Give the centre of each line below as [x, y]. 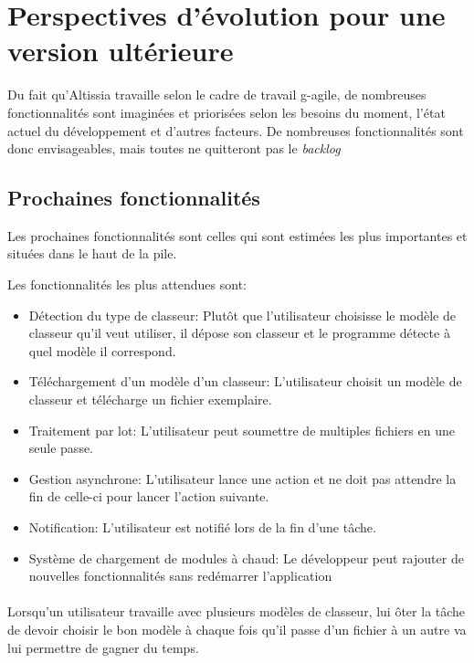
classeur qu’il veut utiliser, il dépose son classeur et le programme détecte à [239, 333]
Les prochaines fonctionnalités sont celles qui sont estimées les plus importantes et [237, 235]
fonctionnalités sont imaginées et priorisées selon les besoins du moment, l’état [226, 112]
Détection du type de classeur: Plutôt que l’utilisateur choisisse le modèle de [242, 315]
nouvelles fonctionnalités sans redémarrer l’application [180, 576]
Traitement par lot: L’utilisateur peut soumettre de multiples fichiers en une [242, 430]
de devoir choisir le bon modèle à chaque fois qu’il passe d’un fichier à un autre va [237, 629]
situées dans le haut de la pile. [92, 253]
